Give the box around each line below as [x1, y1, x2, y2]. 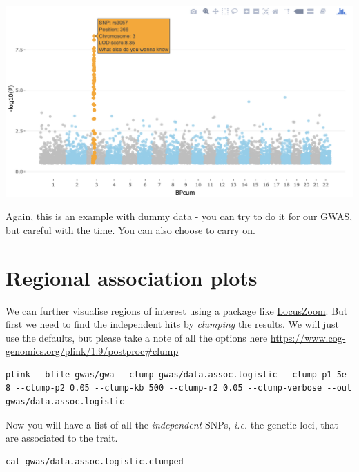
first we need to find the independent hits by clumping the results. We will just [6, 317, 340, 331]
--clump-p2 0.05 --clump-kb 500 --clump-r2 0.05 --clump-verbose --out [15, 383, 352, 393]
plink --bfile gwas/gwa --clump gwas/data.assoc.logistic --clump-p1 [6, 369, 332, 380]
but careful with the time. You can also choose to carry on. [6, 222, 255, 237]
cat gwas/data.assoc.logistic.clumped [6, 456, 184, 466]
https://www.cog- [270, 330, 346, 344]
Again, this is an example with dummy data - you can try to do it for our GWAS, [6, 209, 353, 224]
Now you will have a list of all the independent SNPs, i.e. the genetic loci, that [6, 417, 338, 431]
